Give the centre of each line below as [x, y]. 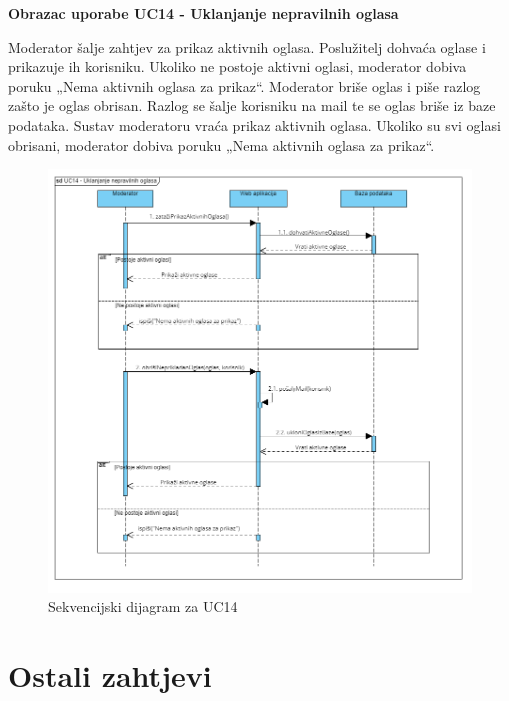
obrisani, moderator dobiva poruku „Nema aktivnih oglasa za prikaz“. [221, 144]
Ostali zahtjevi [110, 675]
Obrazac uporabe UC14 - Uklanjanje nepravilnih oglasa [203, 13]
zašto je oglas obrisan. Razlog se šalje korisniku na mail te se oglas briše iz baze [252, 105]
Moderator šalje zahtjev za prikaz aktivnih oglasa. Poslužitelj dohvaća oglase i [247, 46]
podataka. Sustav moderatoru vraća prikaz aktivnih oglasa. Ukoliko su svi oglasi [254, 124]
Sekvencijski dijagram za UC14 [143, 606]
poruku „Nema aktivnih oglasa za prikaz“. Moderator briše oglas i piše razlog [244, 85]
